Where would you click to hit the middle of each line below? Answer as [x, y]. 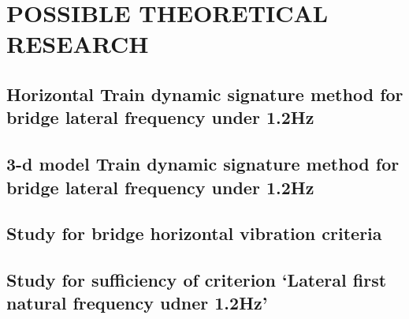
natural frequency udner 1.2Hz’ [137, 303]
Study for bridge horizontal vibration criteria [194, 233]
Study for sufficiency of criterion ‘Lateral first [197, 280]
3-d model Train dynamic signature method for [203, 164]
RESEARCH [78, 44]
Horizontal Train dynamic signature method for [205, 94]
